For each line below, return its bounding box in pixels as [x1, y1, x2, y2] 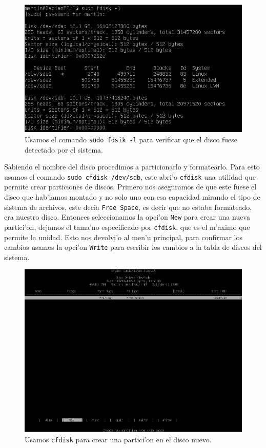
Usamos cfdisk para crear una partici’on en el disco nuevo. [25, 434, 212, 444]
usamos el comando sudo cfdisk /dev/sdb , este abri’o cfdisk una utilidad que [4, 171, 256, 182]
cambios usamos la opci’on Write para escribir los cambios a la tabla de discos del [4, 242, 262, 252]
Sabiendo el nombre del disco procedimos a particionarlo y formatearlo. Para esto [4, 161, 260, 172]
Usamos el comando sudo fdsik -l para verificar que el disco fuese [25, 134, 238, 144]
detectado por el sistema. [25, 144, 104, 155]
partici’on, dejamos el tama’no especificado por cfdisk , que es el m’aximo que [4, 221, 250, 232]
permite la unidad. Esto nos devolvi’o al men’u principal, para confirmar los [4, 231, 243, 242]
